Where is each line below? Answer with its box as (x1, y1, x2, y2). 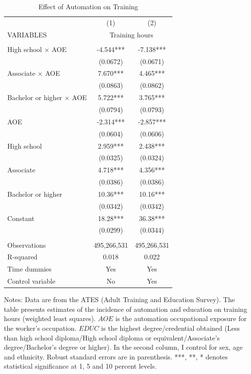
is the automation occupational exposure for (115, 313, 247, 323)
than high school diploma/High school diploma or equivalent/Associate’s (4, 332, 220, 342)
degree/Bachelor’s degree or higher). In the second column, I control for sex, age (4, 342, 243, 352)
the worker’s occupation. (4, 323, 77, 333)
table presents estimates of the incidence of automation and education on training (4, 304, 247, 314)
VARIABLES (7, 29, 47, 39)
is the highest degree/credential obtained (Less (101, 323, 240, 333)
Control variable (7, 276, 55, 286)
